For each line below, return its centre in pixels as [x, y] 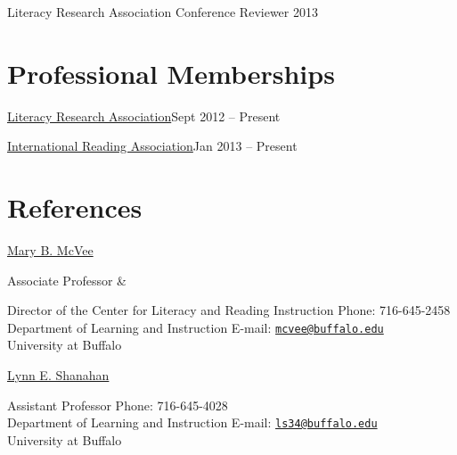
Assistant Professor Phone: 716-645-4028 [118, 405]
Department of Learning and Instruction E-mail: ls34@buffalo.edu [192, 422]
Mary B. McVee [50, 250]
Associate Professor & [67, 280]
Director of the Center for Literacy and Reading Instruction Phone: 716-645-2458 [229, 310]
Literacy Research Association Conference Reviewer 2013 [163, 12]
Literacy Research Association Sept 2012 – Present [144, 116]
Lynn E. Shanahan [58, 375]
